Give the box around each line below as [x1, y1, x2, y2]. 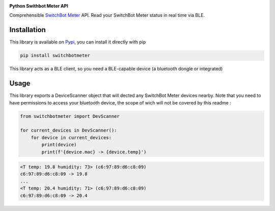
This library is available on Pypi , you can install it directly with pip [9, 39, 146, 45]
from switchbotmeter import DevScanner [20, 113, 120, 119]
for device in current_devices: [31, 135, 112, 140]
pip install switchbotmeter [20, 52, 90, 59]
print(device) [41, 142, 77, 148]
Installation [9, 25, 46, 34]
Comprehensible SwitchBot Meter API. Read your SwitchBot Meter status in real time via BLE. [9, 12, 205, 18]
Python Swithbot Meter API [9, 3, 69, 9]
